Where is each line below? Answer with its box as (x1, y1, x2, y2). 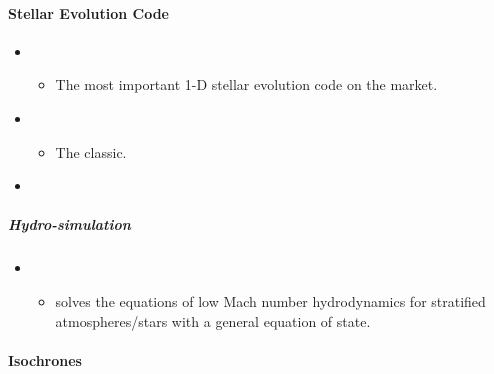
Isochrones (8, 349, 82, 370)
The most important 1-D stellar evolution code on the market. (55, 74, 438, 95)
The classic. (55, 141, 127, 162)
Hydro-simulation (8, 214, 131, 235)
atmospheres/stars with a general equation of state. (55, 310, 371, 331)
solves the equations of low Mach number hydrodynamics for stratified (55, 290, 486, 311)
